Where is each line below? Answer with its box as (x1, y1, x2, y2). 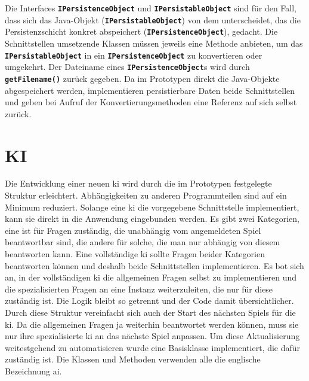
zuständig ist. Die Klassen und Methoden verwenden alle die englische (5, 353, 261, 365)
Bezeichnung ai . (5, 364, 62, 377)
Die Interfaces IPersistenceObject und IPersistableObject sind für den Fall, (5, 2, 296, 14)
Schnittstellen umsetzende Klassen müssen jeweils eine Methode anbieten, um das (5, 36, 303, 49)
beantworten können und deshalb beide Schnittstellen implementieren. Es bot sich (5, 259, 304, 272)
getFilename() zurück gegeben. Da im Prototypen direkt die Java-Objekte (5, 72, 280, 84)
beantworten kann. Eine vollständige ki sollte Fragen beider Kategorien (5, 248, 265, 260)
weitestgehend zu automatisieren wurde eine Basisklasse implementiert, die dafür (5, 341, 301, 353)
